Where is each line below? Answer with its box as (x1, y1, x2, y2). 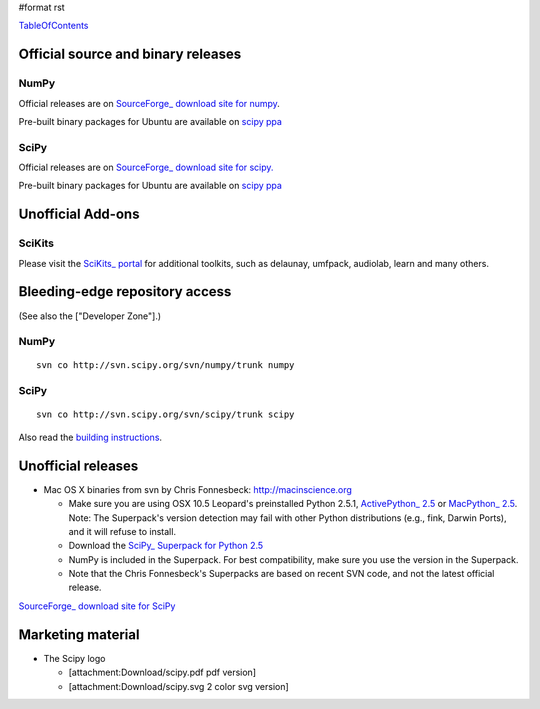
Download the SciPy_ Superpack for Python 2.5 (68, 540, 264, 552)
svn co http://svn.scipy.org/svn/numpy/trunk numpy (36, 360, 295, 371)
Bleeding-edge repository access (18, 283, 232, 300)
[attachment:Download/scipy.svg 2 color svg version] (68, 680, 289, 692)
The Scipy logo (43, 652, 106, 664)
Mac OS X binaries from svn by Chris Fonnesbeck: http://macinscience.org (43, 483, 352, 495)
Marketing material (18, 626, 140, 643)
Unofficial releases (18, 457, 139, 474)
